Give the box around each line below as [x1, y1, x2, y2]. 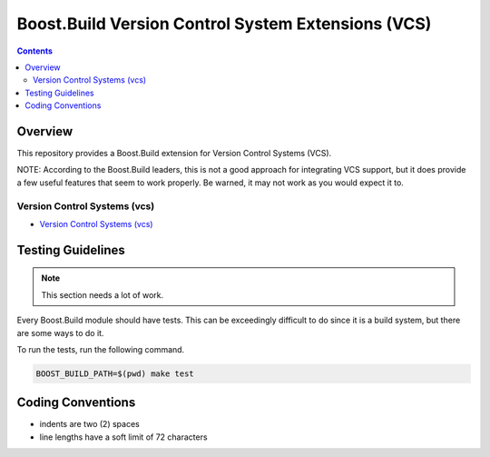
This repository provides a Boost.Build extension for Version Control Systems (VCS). [16, 148, 332, 159]
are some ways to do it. [16, 327, 104, 338]
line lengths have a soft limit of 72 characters [39, 432, 208, 442]
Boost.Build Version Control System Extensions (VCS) [16, 14, 432, 34]
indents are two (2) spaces [39, 419, 140, 430]
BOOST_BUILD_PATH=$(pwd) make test [35, 368, 194, 379]
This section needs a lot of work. [41, 289, 164, 300]
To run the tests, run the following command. [16, 343, 185, 354]
